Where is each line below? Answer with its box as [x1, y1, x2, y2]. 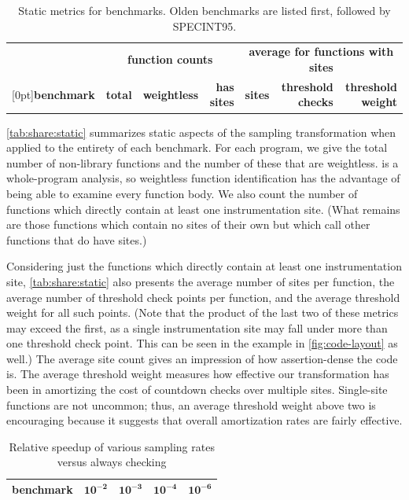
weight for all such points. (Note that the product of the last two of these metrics [6, 304, 399, 321]
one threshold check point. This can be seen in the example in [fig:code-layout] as [6, 335, 398, 351]
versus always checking [57, 454, 167, 470]
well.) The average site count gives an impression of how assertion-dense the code [6, 350, 398, 366]
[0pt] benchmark [12, 86, 95, 102]
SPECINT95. [172, 17, 237, 34]
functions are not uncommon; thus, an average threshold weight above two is [6, 396, 376, 413]
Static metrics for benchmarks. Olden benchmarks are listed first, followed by [18, 2, 391, 18]
